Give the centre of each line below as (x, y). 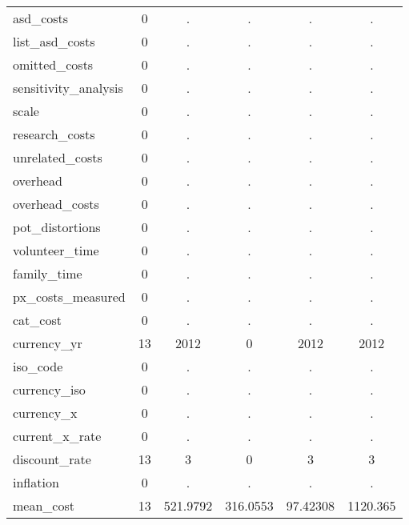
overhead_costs (56, 204)
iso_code (38, 366)
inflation (36, 482)
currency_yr (48, 343)
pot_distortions (57, 227)
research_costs (54, 134)
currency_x (45, 413)
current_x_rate (57, 436)
